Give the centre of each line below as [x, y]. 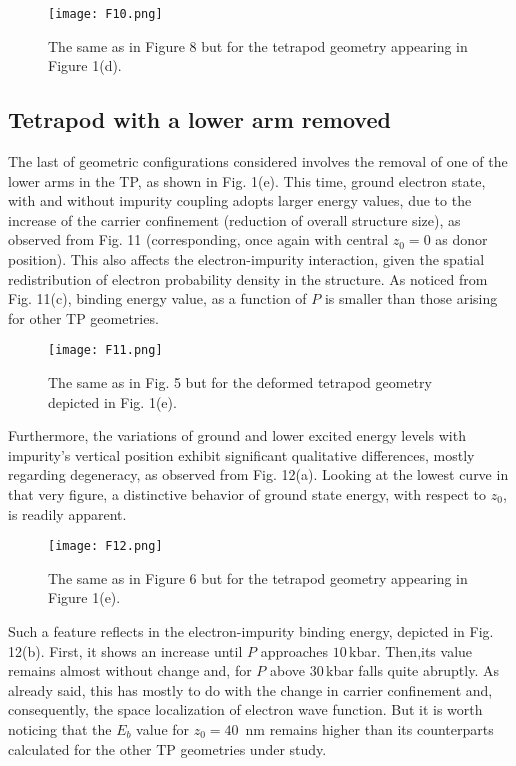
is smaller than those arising [411, 298]
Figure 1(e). [84, 597]
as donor [461, 239]
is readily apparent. [67, 513]
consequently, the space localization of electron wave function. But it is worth [245, 709]
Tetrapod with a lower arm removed [199, 119]
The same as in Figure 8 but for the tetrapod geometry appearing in [258, 45]
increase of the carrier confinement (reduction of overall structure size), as [234, 219]
